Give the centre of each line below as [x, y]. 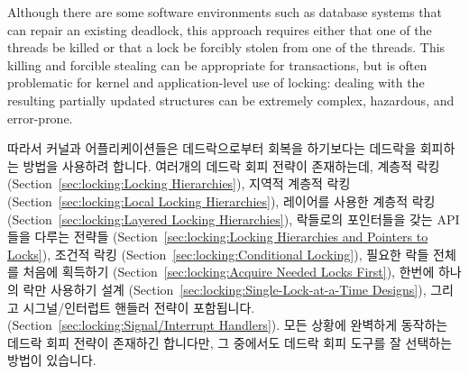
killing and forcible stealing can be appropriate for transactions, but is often [217, 64]
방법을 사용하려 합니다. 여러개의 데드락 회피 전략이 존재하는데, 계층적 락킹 [231, 165]
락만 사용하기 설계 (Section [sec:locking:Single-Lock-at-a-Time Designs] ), [225, 289]
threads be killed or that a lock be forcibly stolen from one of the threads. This [226, 47]
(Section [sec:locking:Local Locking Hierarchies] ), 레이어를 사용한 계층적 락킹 [221, 201]
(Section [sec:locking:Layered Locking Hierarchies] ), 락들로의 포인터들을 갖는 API [234, 219]
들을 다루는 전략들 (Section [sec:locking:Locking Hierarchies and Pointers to [218, 237]
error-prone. [40, 118]
